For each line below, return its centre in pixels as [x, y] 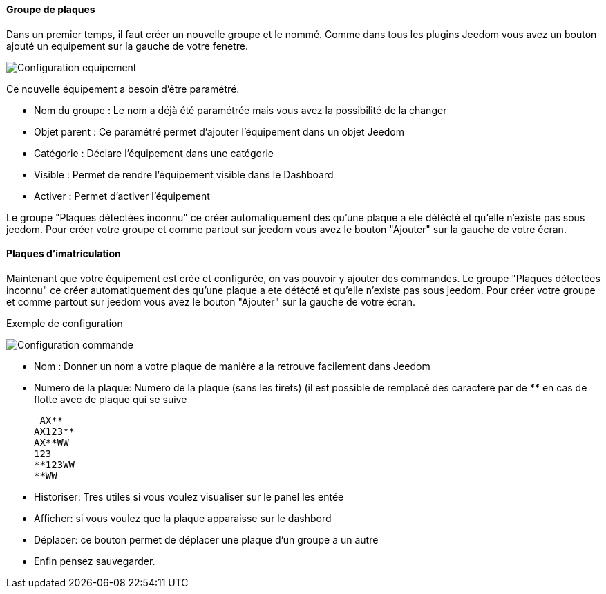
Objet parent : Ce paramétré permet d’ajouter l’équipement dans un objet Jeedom [219, 131]
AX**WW [51, 442]
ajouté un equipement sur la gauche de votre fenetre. [127, 46]
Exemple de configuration [65, 323]
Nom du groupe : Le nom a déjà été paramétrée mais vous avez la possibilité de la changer [240, 110]
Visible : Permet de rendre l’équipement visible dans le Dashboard [184, 174]
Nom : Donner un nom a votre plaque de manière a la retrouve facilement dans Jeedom [232, 366]
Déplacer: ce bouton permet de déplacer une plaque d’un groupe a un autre [206, 539]
